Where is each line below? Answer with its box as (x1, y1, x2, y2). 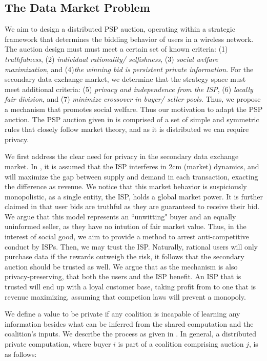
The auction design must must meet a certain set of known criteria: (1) (5, 43, 228, 54)
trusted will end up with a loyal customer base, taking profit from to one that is (5, 281, 256, 292)
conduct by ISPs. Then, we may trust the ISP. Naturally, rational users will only (5, 241, 258, 252)
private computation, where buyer (5, 339, 111, 349)
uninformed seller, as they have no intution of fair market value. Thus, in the (5, 221, 247, 232)
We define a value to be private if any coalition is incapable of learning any (5, 308, 240, 319)
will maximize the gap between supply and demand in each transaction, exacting (5, 171, 258, 182)
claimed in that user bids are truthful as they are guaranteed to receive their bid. (5, 201, 260, 212)
